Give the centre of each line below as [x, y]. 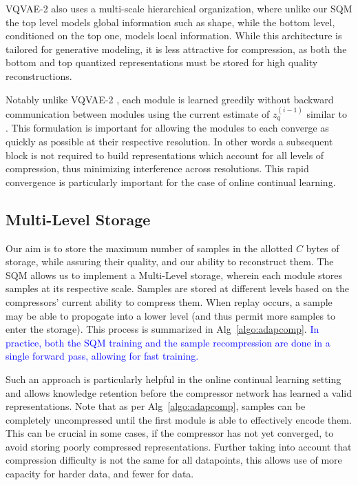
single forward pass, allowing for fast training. [102, 356]
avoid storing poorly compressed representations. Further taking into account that [179, 446]
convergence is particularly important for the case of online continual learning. [171, 182]
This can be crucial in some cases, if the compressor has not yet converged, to [170, 433]
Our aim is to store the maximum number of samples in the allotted [149, 248]
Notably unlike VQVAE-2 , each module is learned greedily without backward [170, 99]
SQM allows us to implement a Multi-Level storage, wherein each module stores [174, 275]
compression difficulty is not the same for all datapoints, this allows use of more [174, 460]
